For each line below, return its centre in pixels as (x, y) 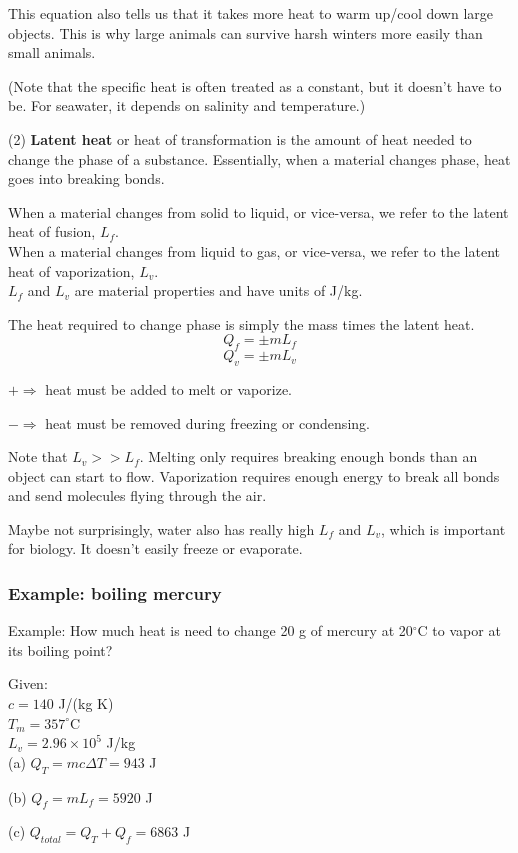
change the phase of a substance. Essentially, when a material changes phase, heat (259, 158)
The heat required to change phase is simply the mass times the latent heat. (241, 323)
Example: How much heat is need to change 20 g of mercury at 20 (210, 630)
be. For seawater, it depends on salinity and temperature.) (187, 105)
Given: (28, 683)
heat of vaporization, (71, 270)
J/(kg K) (86, 703)
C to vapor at (459, 630)
